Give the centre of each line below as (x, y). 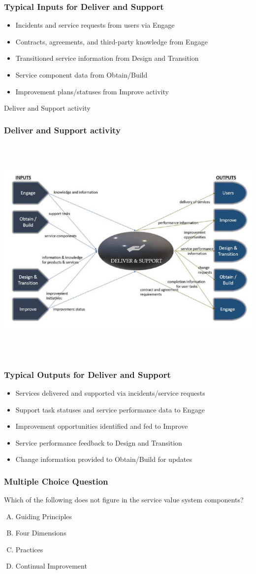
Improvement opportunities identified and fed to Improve (102, 426)
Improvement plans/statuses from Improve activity (92, 91)
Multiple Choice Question (56, 481)
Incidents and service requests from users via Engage (95, 25)
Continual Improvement (51, 566)
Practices (29, 549)
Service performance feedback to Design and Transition (99, 442)
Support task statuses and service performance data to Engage (110, 409)
